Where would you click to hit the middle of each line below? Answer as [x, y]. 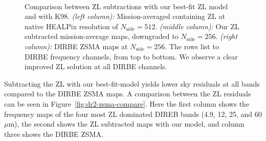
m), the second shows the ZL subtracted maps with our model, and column [126, 124]
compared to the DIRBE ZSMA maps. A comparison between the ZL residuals [128, 94]
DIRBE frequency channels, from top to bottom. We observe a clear [131, 56]
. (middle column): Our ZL [197, 26]
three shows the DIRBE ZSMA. [54, 134]
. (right [227, 36]
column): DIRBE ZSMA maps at [76, 46]
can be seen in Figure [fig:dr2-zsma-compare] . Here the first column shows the [127, 103]
